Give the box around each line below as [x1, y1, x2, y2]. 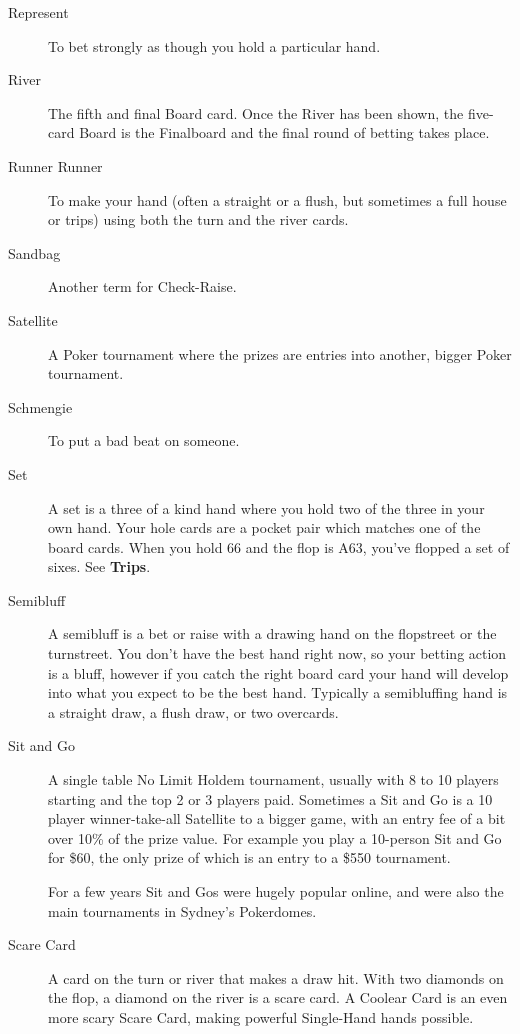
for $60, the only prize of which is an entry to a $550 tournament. [48, 847, 451, 868]
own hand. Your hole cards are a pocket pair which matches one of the [48, 517, 481, 538]
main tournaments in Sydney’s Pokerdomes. [48, 900, 317, 921]
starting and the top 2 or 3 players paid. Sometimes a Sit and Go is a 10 [48, 788, 493, 809]
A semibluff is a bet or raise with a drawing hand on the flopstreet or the [48, 623, 497, 644]
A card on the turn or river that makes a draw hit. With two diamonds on [48, 967, 504, 988]
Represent [8, 2, 69, 22]
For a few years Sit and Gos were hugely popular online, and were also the [48, 881, 504, 901]
